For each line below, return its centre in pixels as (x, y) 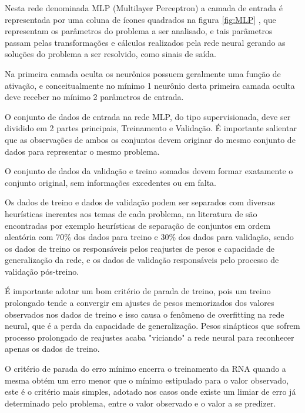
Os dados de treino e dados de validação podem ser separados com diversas (140, 202)
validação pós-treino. (42, 271)
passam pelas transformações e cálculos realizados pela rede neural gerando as (145, 42)
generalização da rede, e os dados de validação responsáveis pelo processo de (142, 260)
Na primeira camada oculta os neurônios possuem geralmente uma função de (143, 73)
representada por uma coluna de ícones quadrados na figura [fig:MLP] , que (140, 19)
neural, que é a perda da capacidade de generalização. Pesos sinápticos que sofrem (152, 326)
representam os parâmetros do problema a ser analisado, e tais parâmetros (139, 31)
